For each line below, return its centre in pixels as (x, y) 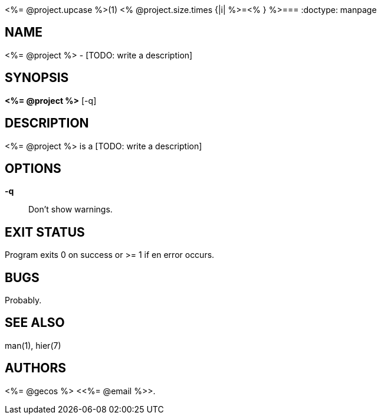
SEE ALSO (35, 323)
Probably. (23, 300)
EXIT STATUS (45, 232)
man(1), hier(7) (33, 345)
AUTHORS (36, 368)
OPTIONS (33, 168)
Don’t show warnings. (70, 209)
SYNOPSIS (37, 78)
